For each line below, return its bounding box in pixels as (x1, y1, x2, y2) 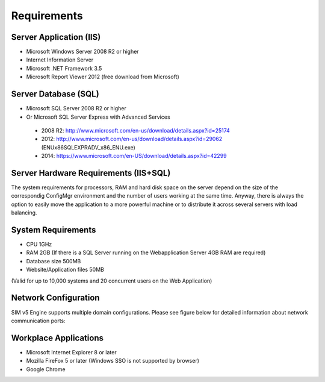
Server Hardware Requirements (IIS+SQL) (11, 168, 171, 178)
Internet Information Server (26, 56, 94, 63)
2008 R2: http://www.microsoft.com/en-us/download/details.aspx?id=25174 (41, 127, 230, 134)
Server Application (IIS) (11, 32, 101, 42)
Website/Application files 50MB (26, 266, 105, 274)
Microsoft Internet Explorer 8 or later (26, 348, 117, 355)
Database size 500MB (26, 257, 81, 265)
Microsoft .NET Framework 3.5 (26, 64, 102, 72)
